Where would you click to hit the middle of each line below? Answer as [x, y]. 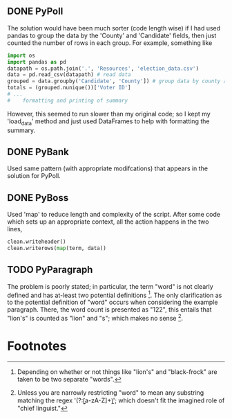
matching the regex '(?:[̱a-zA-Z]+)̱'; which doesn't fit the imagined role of [121, 400]
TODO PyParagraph [50, 270]
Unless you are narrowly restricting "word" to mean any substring [110, 393]
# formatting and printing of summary [68, 100]
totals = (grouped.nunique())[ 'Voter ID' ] [69, 88]
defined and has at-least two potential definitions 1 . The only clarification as [115, 294]
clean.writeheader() [37, 242]
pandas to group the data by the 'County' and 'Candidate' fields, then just [112, 35]
